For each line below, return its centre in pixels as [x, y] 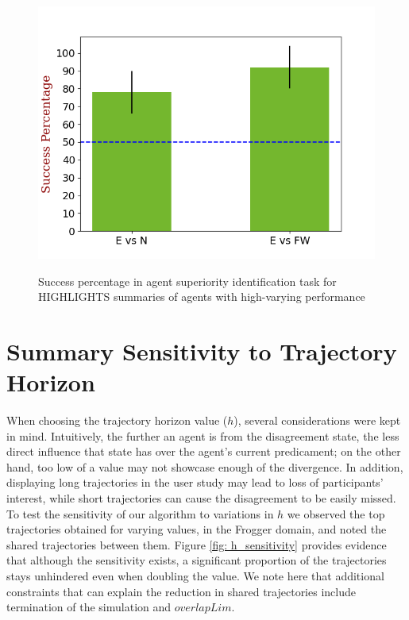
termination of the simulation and [89, 607]
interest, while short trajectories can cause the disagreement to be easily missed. [201, 498]
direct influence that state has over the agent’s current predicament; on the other [204, 451]
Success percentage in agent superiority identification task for [187, 281]
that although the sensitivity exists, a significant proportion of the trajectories [197, 560]
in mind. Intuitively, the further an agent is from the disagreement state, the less [203, 435]
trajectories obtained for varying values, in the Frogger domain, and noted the [197, 529]
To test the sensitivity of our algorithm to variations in [140, 513]
